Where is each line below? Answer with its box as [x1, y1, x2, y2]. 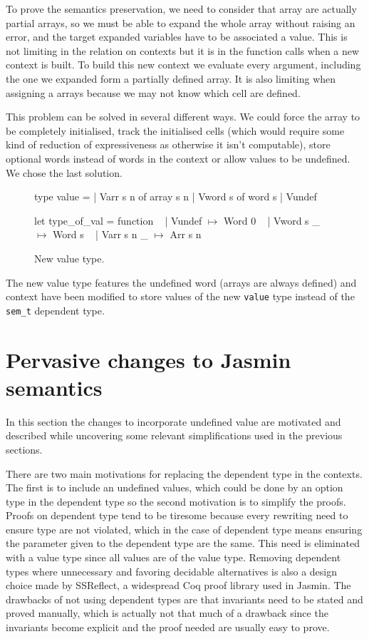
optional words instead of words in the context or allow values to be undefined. [6, 150, 350, 165]
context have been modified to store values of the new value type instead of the [6, 289, 355, 304]
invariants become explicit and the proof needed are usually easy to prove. [6, 620, 330, 635]
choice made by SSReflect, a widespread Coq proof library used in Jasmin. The [6, 578, 351, 593]
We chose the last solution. [6, 165, 123, 180]
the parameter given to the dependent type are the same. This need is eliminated [6, 536, 360, 551]
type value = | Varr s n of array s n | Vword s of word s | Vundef [34, 189, 317, 204]
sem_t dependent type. [6, 302, 105, 317]
